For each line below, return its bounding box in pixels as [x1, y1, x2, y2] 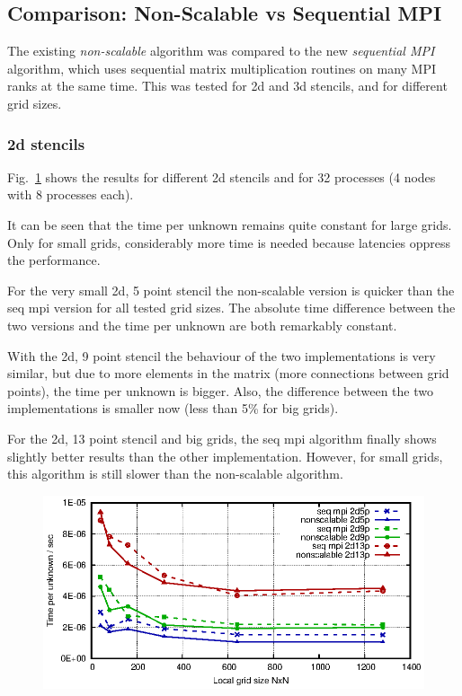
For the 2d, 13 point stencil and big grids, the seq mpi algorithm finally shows [7, 428, 437, 447]
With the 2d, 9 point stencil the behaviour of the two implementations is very [7, 346, 436, 365]
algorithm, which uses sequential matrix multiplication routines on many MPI [7, 58, 437, 77]
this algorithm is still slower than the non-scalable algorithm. [7, 464, 343, 483]
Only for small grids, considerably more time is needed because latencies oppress [7, 233, 451, 251]
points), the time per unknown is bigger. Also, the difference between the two [7, 381, 433, 400]
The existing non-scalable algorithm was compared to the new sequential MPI [7, 41, 435, 60]
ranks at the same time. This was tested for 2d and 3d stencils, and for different [7, 76, 448, 95]
